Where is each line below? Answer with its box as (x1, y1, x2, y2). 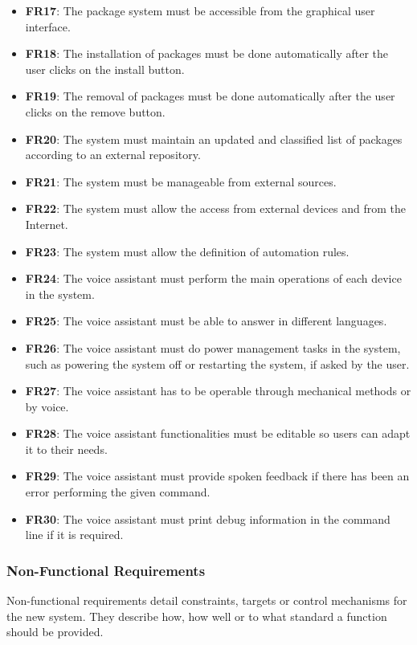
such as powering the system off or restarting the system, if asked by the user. (25, 355, 410, 372)
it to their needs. (25, 440, 108, 457)
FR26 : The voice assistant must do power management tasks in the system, (25, 339, 401, 356)
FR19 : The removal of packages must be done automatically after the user (25, 88, 395, 104)
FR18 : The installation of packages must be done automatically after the (25, 45, 388, 62)
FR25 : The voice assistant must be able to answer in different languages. (25, 312, 387, 329)
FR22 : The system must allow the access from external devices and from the (25, 200, 407, 217)
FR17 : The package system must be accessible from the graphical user (25, 2, 375, 18)
